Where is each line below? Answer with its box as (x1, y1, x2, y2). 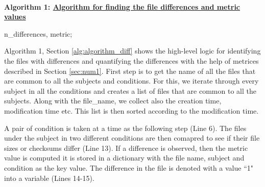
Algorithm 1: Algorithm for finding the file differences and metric (4, 1, 240, 12)
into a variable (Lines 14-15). (4, 172, 94, 183)
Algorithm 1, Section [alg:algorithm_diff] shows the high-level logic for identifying (4, 45, 261, 56)
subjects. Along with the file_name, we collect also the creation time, (4, 95, 222, 106)
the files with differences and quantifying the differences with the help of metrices (4, 55, 259, 66)
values (4, 11, 26, 22)
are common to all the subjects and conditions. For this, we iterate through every (4, 75, 259, 86)
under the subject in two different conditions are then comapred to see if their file (4, 132, 260, 143)
